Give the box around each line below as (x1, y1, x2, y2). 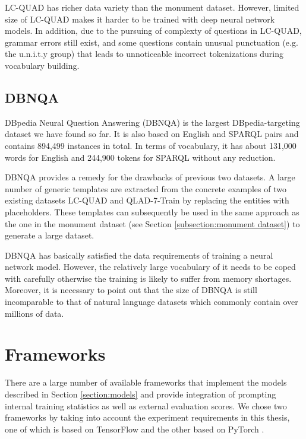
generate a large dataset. (5, 229, 94, 241)
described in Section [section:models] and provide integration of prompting (5, 387, 276, 400)
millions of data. (5, 307, 64, 319)
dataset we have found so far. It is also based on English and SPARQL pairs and (5, 128, 299, 140)
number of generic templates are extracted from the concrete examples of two (5, 182, 286, 195)
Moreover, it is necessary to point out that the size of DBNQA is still (5, 284, 257, 296)
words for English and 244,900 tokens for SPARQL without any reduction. (5, 151, 276, 163)
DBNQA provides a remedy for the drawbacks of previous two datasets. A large (5, 171, 295, 183)
